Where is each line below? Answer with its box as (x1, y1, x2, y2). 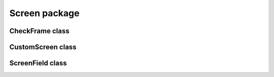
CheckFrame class (9, 27, 70, 35)
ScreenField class (9, 59, 67, 67)
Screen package (9, 8, 80, 19)
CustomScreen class (9, 43, 77, 51)
